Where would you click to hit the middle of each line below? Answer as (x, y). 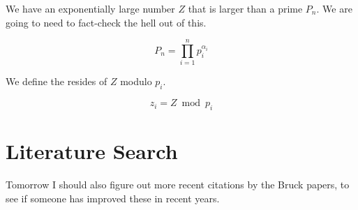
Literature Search (92, 151)
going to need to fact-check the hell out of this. (106, 22)
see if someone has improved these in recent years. (113, 198)
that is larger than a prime (245, 8)
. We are (334, 8)
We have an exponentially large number (90, 8)
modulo (136, 81)
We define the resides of (57, 81)
